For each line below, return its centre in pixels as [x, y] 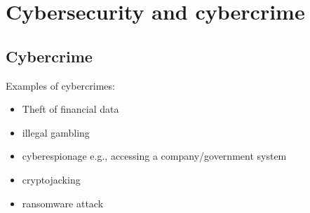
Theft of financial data [70, 109]
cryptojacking [51, 179]
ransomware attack [63, 203]
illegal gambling [56, 132]
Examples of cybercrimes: [60, 85]
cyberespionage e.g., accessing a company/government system [154, 156]
